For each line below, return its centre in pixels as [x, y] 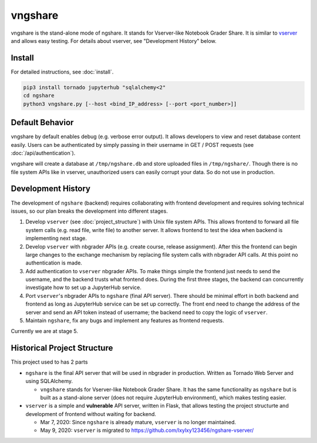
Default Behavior [42, 123]
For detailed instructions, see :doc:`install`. [62, 72]
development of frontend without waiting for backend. [91, 414]
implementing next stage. [56, 239]
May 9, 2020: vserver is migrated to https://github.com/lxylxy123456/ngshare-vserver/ [147, 430]
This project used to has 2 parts [49, 362]
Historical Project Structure [62, 348]
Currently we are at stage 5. [45, 331]
